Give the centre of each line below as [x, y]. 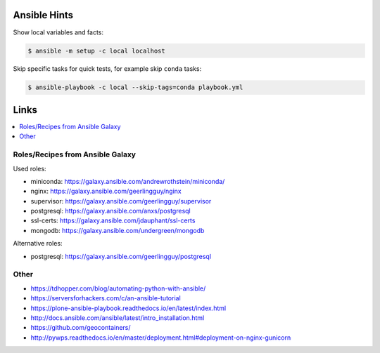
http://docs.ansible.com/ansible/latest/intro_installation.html [118, 318]
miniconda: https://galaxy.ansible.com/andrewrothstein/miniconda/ [128, 181]
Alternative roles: [38, 244]
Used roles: [30, 168]
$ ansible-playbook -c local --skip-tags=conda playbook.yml [135, 87]
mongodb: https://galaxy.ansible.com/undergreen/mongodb [118, 230]
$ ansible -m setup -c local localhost [96, 51]
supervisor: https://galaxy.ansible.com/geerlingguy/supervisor [121, 201]
